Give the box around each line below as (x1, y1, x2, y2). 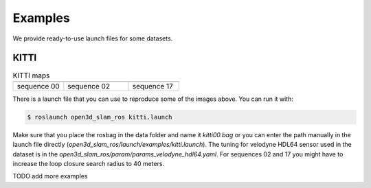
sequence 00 (16, 81, 60, 91)
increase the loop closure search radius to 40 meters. (12, 159, 165, 167)
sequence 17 (132, 81, 173, 91)
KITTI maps (12, 71, 50, 80)
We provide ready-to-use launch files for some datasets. (12, 34, 173, 43)
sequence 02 (67, 81, 110, 91)
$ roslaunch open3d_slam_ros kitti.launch (27, 113, 172, 121)
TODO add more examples (12, 172, 88, 180)
